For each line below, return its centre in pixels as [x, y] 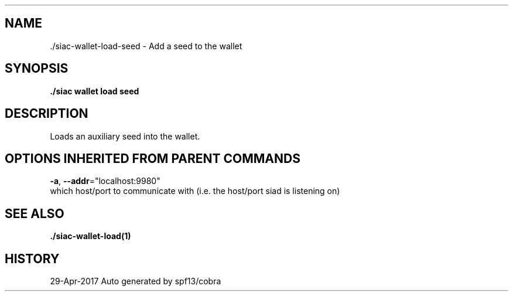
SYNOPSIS [37, 69]
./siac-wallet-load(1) [90, 236]
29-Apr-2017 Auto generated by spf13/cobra [136, 281]
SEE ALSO [35, 213]
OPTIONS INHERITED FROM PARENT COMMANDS [153, 158]
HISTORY [32, 258]
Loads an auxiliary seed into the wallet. [125, 136]
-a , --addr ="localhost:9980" [105, 181]
